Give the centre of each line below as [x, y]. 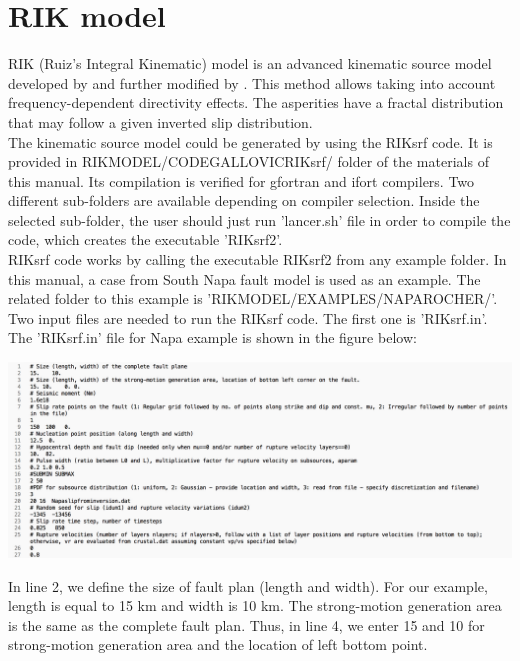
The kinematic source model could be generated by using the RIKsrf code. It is [250, 141]
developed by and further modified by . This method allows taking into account [252, 82]
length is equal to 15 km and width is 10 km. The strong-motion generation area [255, 605]
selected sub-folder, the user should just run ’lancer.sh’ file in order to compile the [259, 219]
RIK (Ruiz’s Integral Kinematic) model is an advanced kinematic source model [250, 63]
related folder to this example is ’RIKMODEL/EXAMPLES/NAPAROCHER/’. [253, 298]
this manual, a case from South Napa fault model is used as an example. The [244, 278]
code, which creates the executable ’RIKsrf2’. [145, 239]
